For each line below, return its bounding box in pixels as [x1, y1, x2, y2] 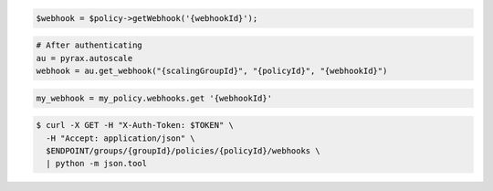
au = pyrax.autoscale [36, 53, 133, 63]
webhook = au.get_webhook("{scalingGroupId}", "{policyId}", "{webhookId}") [36, 65, 388, 76]
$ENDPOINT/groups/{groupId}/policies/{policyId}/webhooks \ [46, 145, 320, 155]
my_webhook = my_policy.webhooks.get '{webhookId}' [36, 92, 273, 103]
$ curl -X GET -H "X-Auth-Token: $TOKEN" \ [36, 120, 235, 131]
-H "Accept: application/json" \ [46, 133, 195, 143]
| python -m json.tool [46, 158, 148, 169]
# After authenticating [36, 40, 143, 50]
